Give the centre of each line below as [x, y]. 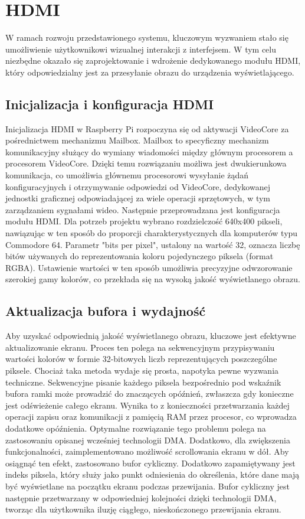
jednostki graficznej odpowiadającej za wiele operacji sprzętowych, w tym [138, 198]
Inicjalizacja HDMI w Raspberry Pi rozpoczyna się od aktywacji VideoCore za [147, 128]
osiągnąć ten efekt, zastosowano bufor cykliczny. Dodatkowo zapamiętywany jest [150, 463]
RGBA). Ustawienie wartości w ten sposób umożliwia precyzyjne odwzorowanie [149, 267]
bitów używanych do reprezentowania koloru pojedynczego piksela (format [140, 256]
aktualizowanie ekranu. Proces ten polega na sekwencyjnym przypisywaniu [140, 347]
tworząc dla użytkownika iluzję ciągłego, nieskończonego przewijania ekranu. [143, 509]
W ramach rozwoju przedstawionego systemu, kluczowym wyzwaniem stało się [147, 37]
